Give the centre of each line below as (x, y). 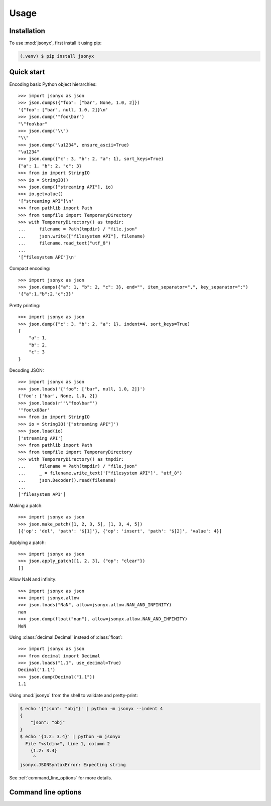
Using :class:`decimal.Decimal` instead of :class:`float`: (66, 637)
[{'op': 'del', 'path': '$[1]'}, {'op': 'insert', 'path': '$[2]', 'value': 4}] (120, 531)
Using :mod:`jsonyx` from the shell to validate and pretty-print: (74, 695)
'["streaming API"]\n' (46, 201)
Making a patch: (26, 506)
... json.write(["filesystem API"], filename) (82, 236)
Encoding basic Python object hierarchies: (53, 84)
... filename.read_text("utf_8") (65, 243)
